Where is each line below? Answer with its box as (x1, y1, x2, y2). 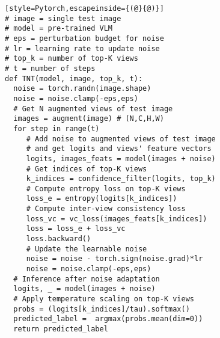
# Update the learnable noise (26, 244, 147, 253)
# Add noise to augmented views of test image (26, 134, 216, 143)
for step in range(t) (13, 124, 100, 133)
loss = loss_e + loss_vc (26, 224, 126, 233)
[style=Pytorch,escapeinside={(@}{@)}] (5, 4, 164, 13)
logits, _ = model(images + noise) (13, 284, 156, 293)
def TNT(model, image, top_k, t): (5, 74, 143, 83)
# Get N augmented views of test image (13, 104, 173, 113)
